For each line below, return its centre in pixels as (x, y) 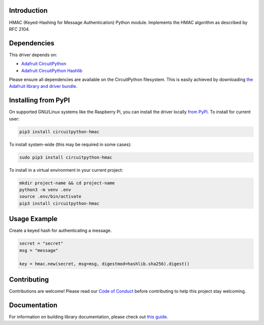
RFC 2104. (20, 29)
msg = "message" (39, 250)
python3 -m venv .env (45, 190)
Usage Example (33, 219)
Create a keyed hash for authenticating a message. (60, 231)
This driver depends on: (33, 55)
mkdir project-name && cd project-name (67, 183)
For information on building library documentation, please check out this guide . (88, 317)
